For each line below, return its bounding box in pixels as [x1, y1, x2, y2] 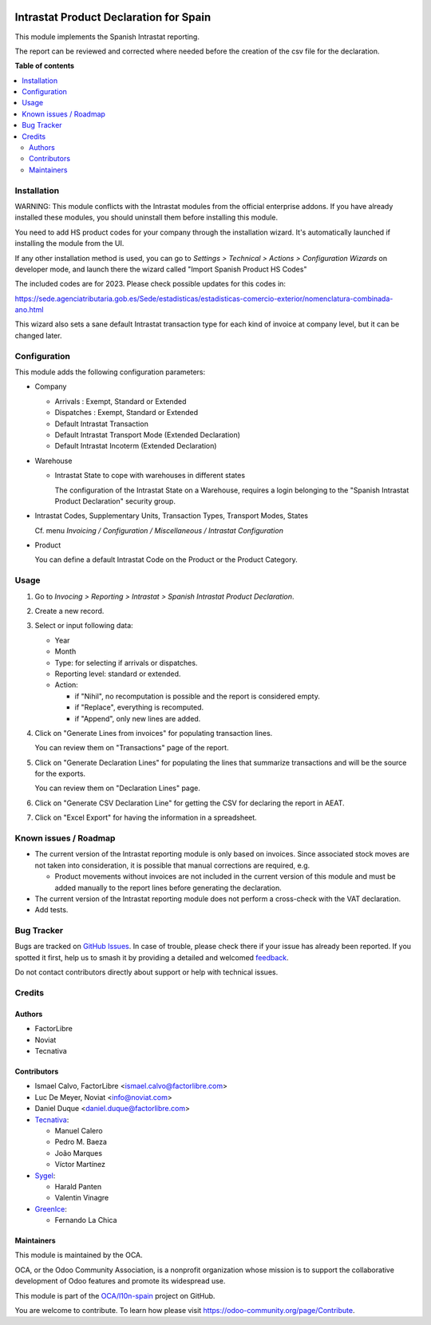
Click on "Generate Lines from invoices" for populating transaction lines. [34, 728, 273, 738]
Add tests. [34, 905, 69, 915]
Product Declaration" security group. [54, 496, 176, 506]
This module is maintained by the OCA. [14, 1250, 143, 1260]
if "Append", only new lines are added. [74, 714, 201, 723]
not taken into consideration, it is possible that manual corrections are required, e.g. [34, 860, 310, 870]
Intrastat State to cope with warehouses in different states [54, 471, 246, 481]
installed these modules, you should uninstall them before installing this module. [14, 212, 279, 223]
